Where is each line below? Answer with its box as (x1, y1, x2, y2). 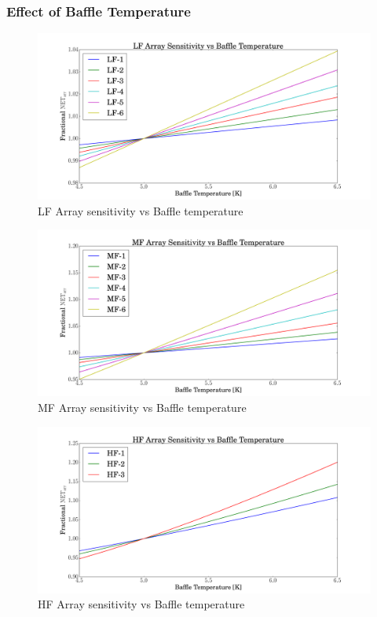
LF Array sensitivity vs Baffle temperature (38, 202, 243, 219)
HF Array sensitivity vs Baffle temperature (38, 596, 245, 612)
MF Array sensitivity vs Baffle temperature (38, 399, 247, 415)
